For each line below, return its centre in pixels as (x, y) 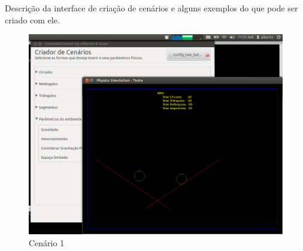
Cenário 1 (47, 242)
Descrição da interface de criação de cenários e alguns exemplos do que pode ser (151, 8)
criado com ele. (32, 19)
